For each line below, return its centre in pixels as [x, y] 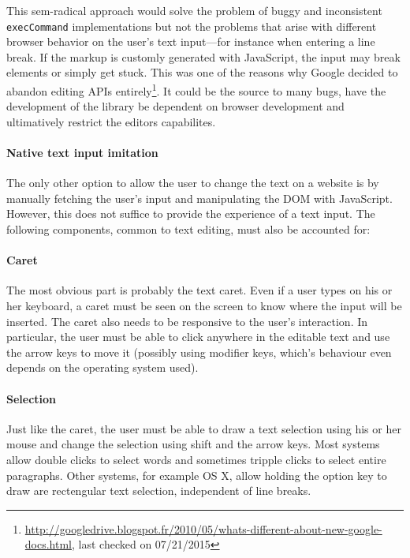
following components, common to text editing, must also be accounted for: [188, 229]
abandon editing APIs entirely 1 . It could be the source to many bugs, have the [196, 90]
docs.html [48, 544]
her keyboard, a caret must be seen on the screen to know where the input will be [204, 306]
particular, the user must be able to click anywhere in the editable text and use [198, 337]
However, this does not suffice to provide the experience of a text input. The [191, 213]
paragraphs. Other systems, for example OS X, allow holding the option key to [197, 475]
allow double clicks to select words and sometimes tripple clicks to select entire [196, 459]
